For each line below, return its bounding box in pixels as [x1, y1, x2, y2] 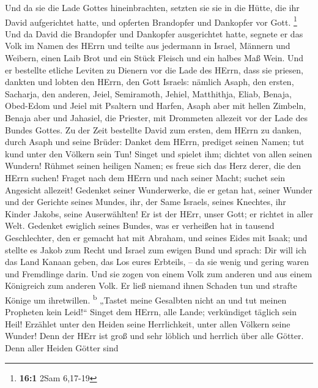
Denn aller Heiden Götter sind [5, 341, 119, 354]
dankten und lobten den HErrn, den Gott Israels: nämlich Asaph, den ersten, [5, 75, 294, 88]
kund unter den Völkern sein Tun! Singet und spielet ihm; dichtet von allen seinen [5, 147, 312, 160]
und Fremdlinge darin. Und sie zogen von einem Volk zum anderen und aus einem [5, 267, 312, 280]
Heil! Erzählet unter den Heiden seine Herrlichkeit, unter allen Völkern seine [5, 317, 290, 330]
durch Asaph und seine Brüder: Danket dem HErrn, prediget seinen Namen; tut [5, 135, 305, 148]
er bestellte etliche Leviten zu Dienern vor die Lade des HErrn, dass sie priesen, [5, 63, 303, 76]
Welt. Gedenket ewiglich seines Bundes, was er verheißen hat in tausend [5, 219, 275, 232]
